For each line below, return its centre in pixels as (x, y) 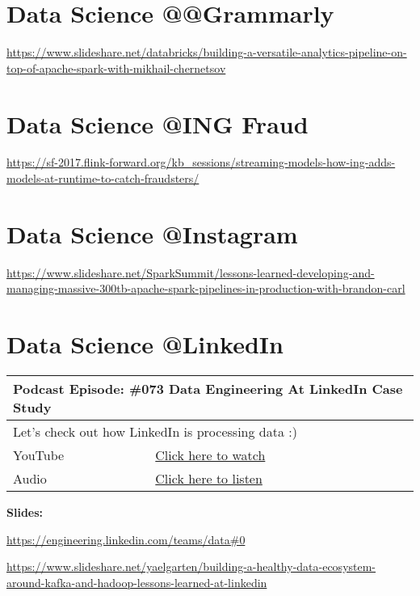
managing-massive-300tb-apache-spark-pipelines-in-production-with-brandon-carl (206, 288)
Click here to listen (209, 479)
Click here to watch (210, 455)
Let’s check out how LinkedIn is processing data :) (155, 432)
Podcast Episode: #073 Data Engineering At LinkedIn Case (208, 389)
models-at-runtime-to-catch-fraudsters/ (103, 178)
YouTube (39, 455)
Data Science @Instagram (152, 233)
